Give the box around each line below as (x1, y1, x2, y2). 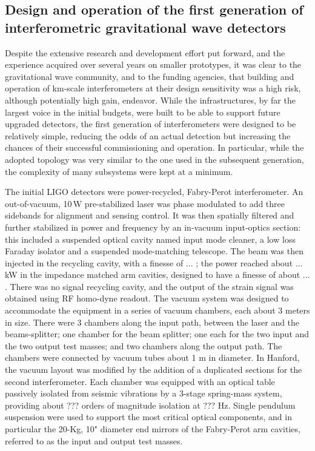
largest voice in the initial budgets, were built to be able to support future (5, 105, 280, 118)
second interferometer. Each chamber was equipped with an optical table (5, 375, 275, 387)
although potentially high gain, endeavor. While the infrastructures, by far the (5, 93, 296, 106)
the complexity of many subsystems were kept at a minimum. (5, 165, 233, 177)
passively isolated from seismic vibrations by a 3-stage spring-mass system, (5, 387, 282, 400)
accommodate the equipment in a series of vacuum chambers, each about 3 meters (5, 304, 310, 317)
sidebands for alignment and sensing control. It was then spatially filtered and (5, 209, 294, 222)
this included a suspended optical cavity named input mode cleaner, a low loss (5, 232, 296, 245)
